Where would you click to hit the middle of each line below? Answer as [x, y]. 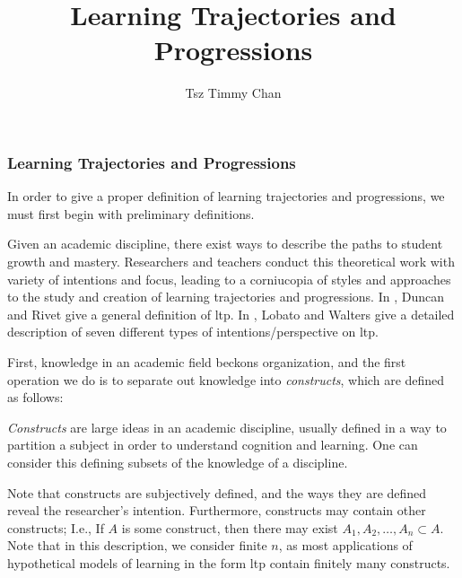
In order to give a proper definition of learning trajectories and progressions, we [226, 196]
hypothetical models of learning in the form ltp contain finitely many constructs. [229, 562]
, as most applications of [345, 545]
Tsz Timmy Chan [233, 93]
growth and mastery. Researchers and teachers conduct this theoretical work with [231, 261]
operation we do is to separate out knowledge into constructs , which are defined [226, 379]
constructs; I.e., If [56, 527]
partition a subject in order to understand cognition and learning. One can [213, 445]
